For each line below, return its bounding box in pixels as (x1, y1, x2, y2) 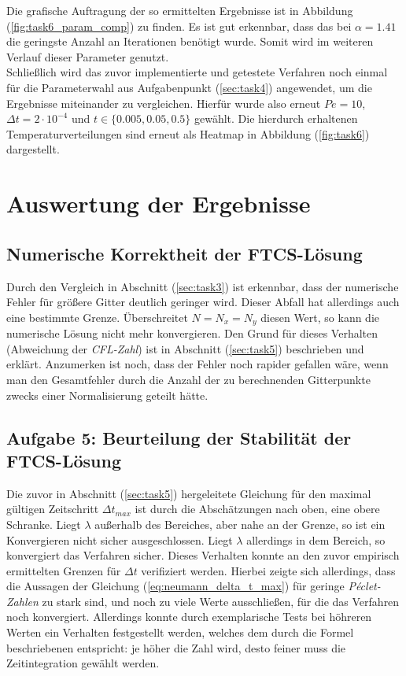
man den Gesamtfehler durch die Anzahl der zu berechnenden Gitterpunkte (6, 371, 371, 387)
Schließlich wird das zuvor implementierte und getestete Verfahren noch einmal (6, 64, 388, 80)
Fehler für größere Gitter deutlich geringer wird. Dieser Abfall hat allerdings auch (6, 294, 400, 310)
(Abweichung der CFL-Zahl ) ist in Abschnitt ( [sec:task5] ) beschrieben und (6, 340, 364, 356)
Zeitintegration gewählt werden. (6, 655, 160, 671)
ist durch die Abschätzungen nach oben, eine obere (135, 501, 380, 517)
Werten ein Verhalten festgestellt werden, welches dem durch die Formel (6, 624, 354, 641)
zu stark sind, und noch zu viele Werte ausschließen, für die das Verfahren (42, 593, 400, 609)
